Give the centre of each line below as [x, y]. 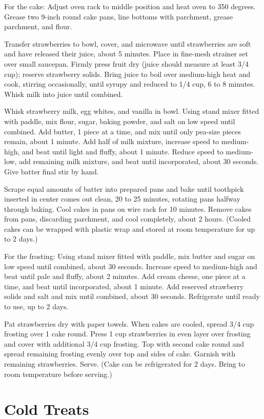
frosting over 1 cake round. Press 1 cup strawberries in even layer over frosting [127, 334]
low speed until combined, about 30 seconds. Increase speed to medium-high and [131, 266]
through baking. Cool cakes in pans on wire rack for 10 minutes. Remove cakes [128, 208]
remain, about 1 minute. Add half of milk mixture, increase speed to [112, 141]
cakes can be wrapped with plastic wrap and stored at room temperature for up [130, 228]
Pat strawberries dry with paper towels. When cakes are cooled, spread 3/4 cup [129, 323]
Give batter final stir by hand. [52, 171]
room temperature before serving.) [58, 374]
